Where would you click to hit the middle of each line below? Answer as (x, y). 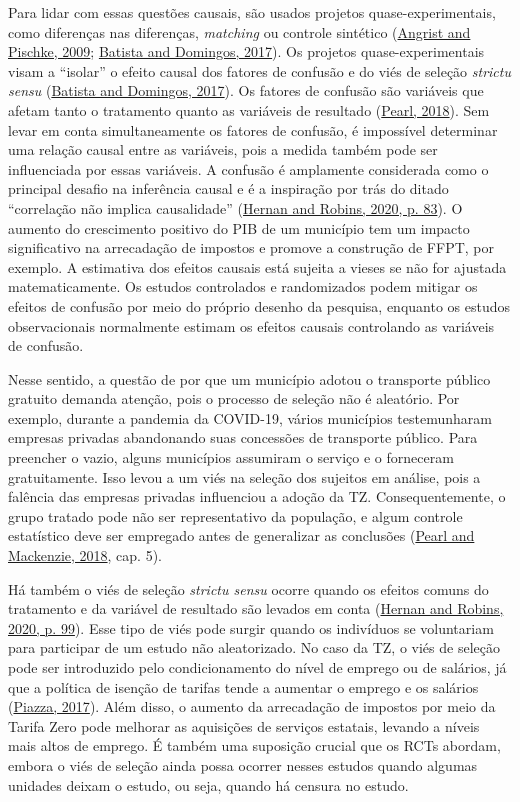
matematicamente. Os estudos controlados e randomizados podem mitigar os (243, 286)
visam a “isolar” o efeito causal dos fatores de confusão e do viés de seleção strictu (259, 70)
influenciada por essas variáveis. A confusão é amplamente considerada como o (248, 168)
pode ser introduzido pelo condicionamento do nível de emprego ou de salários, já (257, 667)
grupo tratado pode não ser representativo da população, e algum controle (235, 515)
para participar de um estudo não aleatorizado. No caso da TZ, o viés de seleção (254, 647)
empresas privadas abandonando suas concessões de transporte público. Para (243, 437)
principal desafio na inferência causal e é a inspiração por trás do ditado (228, 188)
